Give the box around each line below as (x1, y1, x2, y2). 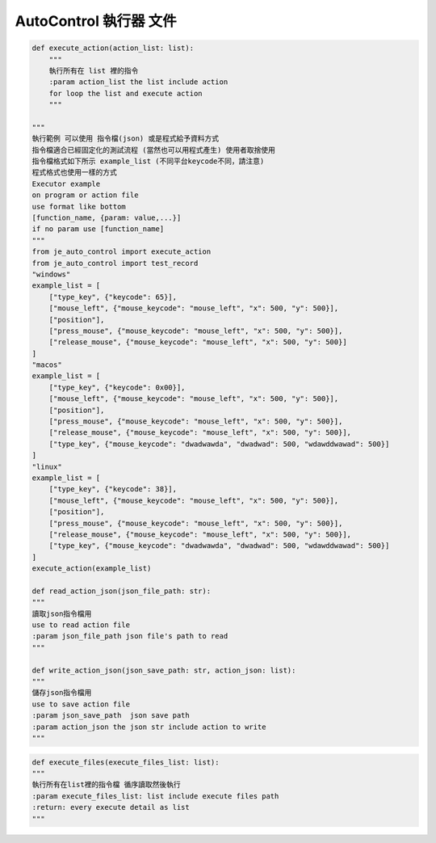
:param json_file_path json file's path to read (31, 631, 228, 641)
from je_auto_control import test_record (31, 259, 199, 268)
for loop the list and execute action (48, 89, 203, 98)
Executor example (31, 179, 101, 188)
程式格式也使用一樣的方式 (31, 168, 117, 177)
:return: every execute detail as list (31, 803, 190, 812)
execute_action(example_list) (31, 564, 152, 573)
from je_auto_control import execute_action (31, 247, 212, 256)
